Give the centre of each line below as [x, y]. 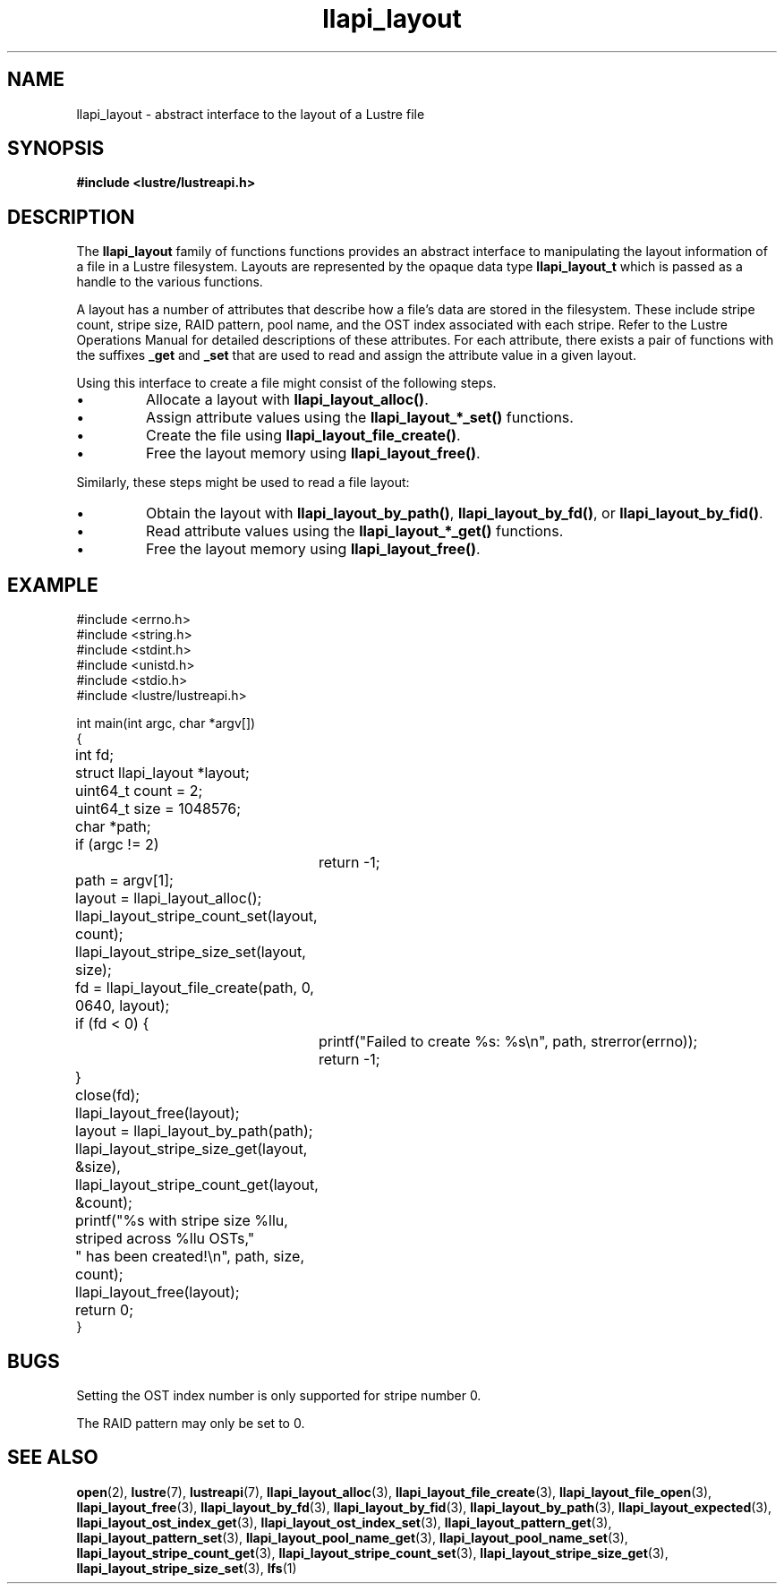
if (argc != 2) [117, 845]
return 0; [104, 1310]
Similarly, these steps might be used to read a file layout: [243, 483]
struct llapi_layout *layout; [162, 773]
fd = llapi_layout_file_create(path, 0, [195, 988]
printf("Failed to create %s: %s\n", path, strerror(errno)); [508, 1042]
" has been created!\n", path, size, [190, 1257]
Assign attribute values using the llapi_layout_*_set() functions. [360, 418]
